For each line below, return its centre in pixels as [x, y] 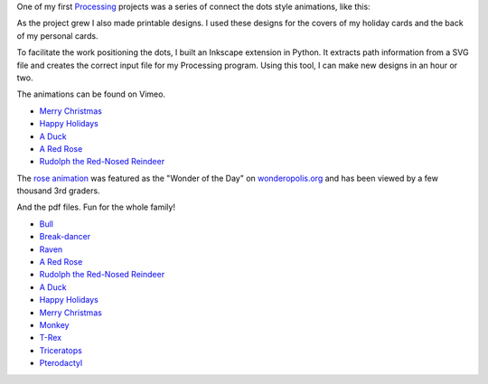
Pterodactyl [61, 363]
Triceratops [61, 350]
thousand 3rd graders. [58, 191]
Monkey [54, 324]
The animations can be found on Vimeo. [91, 94]
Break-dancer [65, 237]
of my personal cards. [57, 35]
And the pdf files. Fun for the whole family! [96, 207]
